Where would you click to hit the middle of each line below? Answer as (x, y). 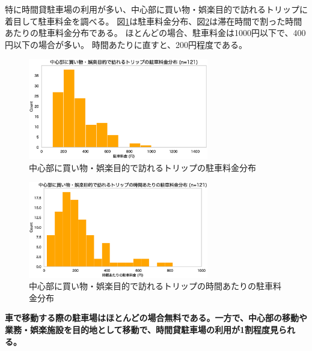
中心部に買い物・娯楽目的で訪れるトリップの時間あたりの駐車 (151, 286)
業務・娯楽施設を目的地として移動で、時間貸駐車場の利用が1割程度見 (142, 329)
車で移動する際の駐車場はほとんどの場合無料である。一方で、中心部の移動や (156, 318)
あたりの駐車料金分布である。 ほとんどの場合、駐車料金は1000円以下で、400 (155, 33)
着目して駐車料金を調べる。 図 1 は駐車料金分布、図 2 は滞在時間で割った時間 (154, 21)
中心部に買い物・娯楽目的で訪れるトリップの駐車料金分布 (142, 167)
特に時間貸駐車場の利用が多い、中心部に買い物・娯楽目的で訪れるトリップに (156, 9)
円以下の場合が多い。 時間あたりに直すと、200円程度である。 (126, 44)
